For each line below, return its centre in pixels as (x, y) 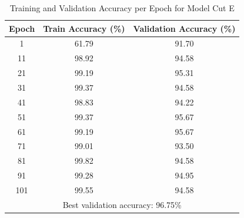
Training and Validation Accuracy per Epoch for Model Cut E (122, 8)
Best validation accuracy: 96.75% (122, 204)
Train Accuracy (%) (84, 28)
